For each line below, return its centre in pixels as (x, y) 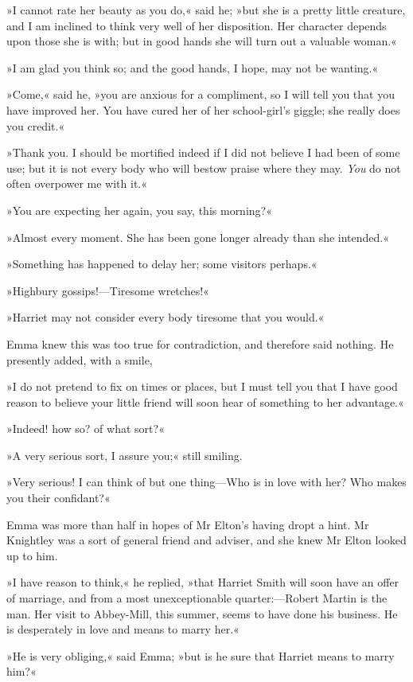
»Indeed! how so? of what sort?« (86, 429)
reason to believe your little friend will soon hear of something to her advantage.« (205, 401)
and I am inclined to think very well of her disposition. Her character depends (197, 25)
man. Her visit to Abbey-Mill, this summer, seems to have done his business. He (202, 613)
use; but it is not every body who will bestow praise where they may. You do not (204, 168)
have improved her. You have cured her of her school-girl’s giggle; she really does (203, 109)
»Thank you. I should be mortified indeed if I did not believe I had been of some (203, 152)
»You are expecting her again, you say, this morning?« (139, 210)
